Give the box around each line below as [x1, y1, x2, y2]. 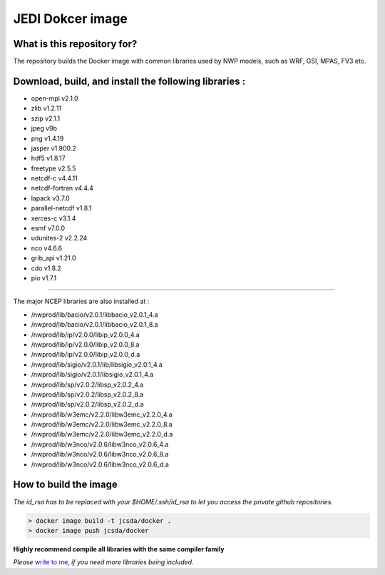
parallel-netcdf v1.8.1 [31, 204, 92, 213]
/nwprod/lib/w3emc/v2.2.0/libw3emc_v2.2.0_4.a [31, 410, 173, 419]
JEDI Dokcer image [13, 11, 128, 26]
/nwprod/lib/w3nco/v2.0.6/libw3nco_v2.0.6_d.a [31, 460, 169, 469]
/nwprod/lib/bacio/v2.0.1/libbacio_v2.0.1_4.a [31, 310, 158, 319]
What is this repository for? [13, 38, 138, 50]
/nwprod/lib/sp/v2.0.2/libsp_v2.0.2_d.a [31, 400, 144, 409]
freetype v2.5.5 [31, 164, 76, 173]
